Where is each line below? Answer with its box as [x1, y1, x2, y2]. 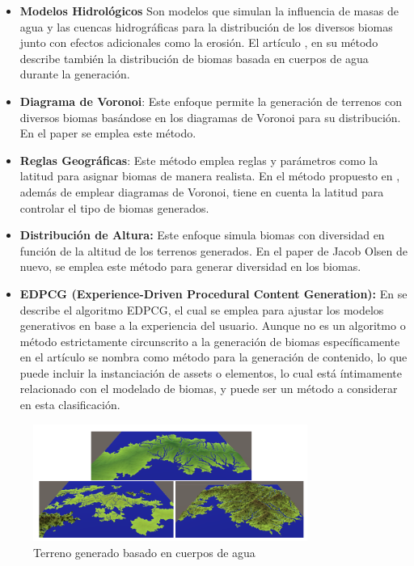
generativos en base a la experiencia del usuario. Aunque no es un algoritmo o [19, 317, 406, 334]
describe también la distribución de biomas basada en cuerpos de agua [19, 49, 369, 66]
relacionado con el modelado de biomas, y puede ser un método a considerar [19, 380, 398, 397]
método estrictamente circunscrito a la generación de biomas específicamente [19, 332, 400, 349]
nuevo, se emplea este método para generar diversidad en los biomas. [19, 258, 361, 275]
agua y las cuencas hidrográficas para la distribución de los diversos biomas [19, 18, 393, 35]
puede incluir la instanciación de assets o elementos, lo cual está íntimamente [19, 364, 402, 381]
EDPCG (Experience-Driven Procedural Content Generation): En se [19, 285, 408, 302]
